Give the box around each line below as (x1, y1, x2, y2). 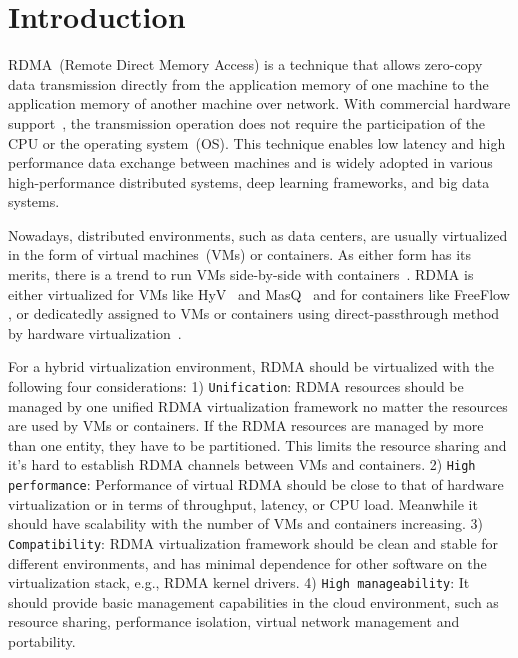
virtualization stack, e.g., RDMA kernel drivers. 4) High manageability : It (8, 572, 470, 593)
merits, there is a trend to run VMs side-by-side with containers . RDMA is (8, 264, 474, 285)
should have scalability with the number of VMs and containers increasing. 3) (8, 513, 483, 534)
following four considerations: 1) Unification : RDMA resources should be (8, 376, 464, 397)
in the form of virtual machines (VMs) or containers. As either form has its (8, 244, 472, 265)
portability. (8, 631, 76, 652)
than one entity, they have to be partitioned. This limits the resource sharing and (8, 434, 507, 455)
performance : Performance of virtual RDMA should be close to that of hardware (8, 474, 504, 495)
